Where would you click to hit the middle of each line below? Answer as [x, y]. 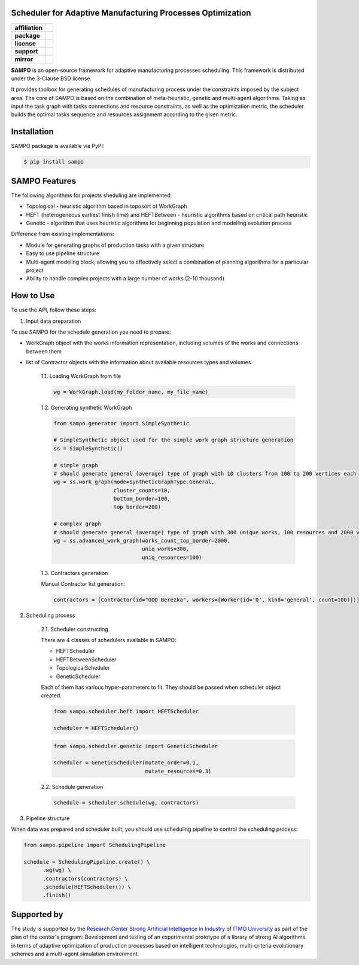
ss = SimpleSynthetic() [89, 448]
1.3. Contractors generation [74, 573]
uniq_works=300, [165, 549]
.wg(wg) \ [57, 870]
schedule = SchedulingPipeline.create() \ [87, 862]
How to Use [33, 296]
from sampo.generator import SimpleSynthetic [121, 423]
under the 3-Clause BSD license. [51, 78]
